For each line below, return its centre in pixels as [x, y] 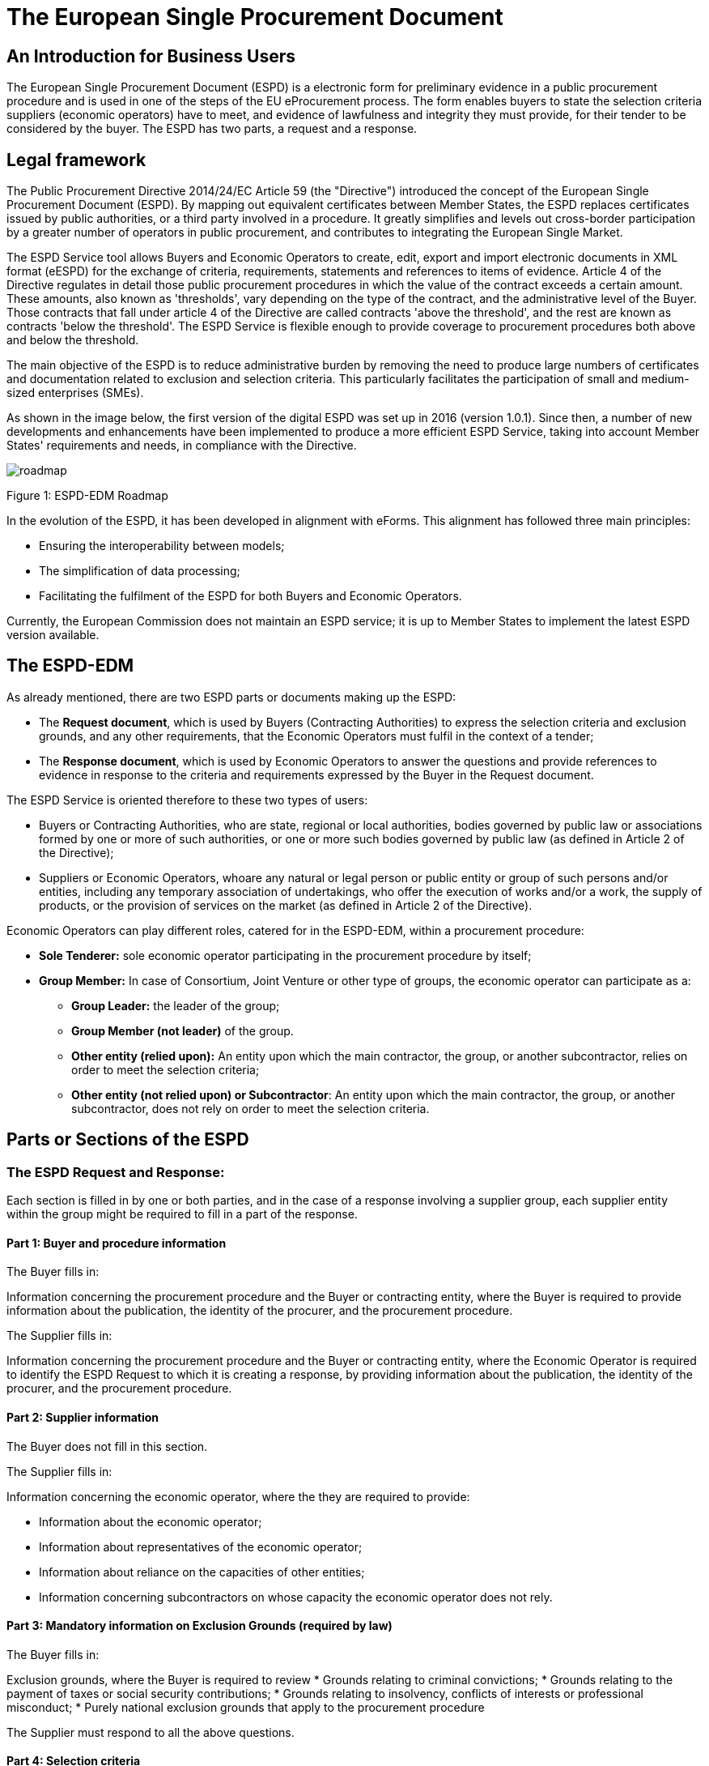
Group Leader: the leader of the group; [176, 1005]
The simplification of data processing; [140, 571]
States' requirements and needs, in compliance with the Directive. [182, 446]
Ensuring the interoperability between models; [162, 546]
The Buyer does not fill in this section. [107, 1446]
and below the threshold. [73, 340]
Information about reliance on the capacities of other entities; [202, 1572]
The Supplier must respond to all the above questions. [151, 1732]
